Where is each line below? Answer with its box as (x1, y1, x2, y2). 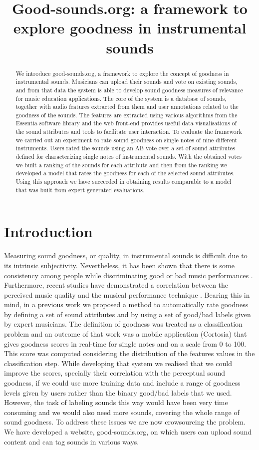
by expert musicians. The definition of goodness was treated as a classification (4, 319, 243, 329)
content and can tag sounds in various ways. (4, 436, 139, 447)
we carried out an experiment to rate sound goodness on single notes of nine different (15, 135, 238, 144)
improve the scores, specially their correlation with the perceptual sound (4, 368, 226, 378)
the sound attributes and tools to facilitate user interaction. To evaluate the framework (15, 127, 242, 136)
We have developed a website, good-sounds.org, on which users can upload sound (4, 427, 252, 437)
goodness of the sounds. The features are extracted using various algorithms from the (15, 110, 238, 119)
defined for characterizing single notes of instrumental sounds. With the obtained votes (15, 152, 242, 161)
